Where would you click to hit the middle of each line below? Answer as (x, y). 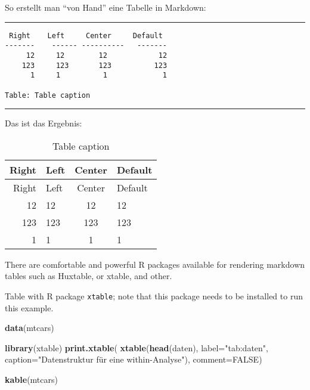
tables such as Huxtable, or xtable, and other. (89, 276)
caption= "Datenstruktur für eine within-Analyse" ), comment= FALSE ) (134, 359)
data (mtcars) (30, 328)
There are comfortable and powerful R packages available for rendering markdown (155, 264)
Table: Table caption (48, 95)
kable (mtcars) (31, 379)
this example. (29, 307)
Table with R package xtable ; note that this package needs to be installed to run (154, 295)
